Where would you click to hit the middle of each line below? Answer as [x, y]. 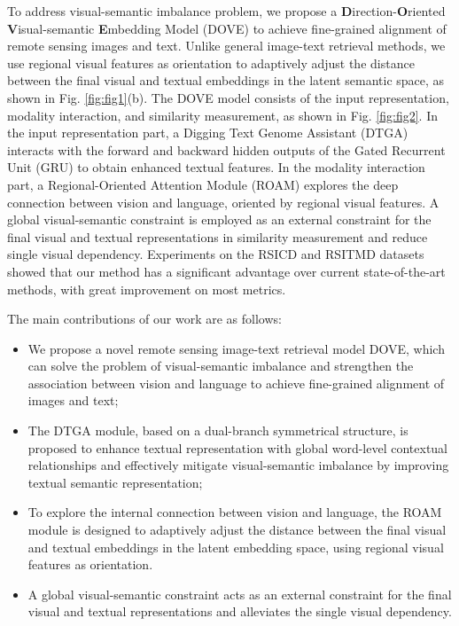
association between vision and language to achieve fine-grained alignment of [236, 383]
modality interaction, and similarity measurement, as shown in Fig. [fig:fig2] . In [223, 115]
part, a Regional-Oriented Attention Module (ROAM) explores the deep [203, 184]
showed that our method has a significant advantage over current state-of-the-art [226, 271]
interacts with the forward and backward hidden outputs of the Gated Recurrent [226, 149]
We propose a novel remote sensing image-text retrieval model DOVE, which [236, 348]
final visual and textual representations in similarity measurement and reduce [218, 236]
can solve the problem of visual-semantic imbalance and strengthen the [221, 366]
